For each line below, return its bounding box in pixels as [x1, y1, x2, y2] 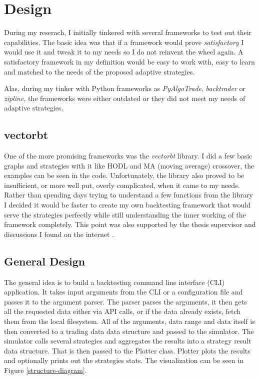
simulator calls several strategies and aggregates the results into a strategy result [4, 335, 251, 346]
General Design [4, 253, 85, 268]
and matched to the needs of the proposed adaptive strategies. [4, 66, 195, 76]
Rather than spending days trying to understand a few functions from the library [4, 189, 253, 200]
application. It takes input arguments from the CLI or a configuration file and [4, 286, 243, 297]
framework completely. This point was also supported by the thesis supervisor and [4, 219, 256, 229]
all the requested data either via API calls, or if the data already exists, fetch [4, 306, 241, 316]
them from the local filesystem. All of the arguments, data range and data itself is [4, 316, 255, 326]
